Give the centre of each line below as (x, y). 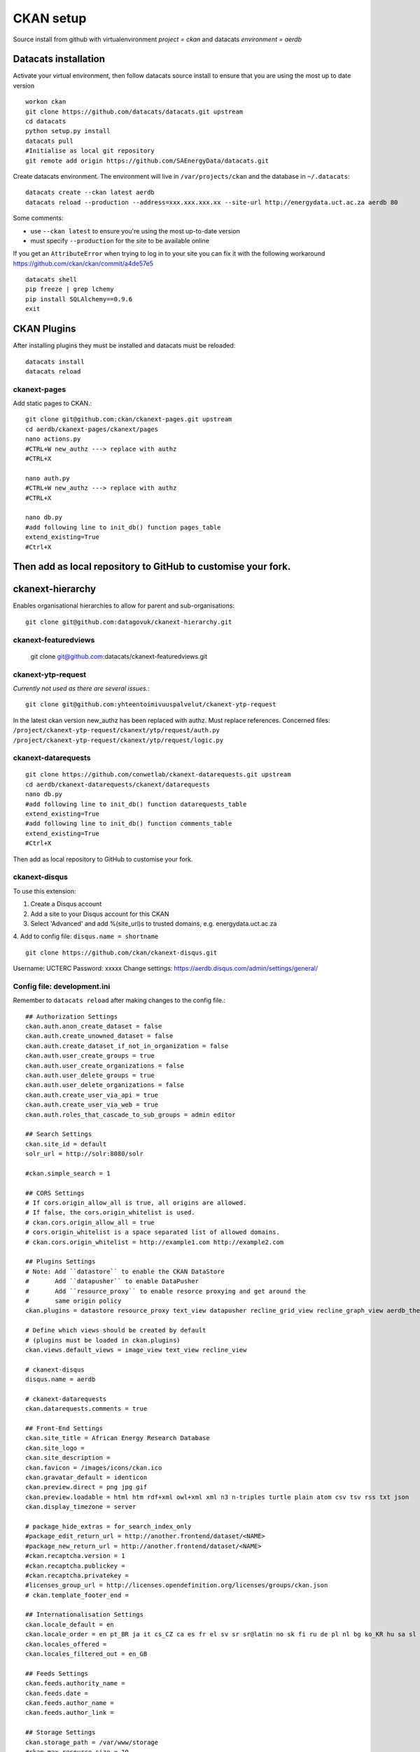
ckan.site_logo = (55, 1448)
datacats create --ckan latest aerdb (90, 192)
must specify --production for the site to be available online (120, 240)
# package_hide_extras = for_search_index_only (108, 1526)
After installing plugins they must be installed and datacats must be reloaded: (124, 345)
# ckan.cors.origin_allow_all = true (90, 1222)
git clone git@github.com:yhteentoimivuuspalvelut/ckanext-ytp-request (151, 705)
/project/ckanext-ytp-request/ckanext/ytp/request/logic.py (118, 740)
